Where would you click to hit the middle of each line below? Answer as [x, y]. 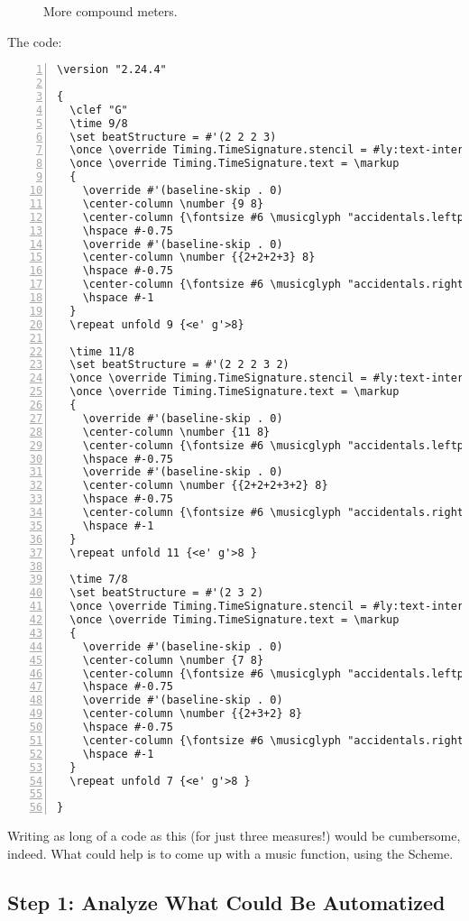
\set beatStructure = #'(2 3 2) [167, 593]
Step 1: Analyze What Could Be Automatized [226, 902]
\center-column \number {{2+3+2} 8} [193, 714]
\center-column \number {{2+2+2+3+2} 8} [205, 486]
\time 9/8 [99, 123]
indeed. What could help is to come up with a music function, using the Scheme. [230, 853]
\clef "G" [99, 110]
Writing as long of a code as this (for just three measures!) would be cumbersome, [234, 836]
